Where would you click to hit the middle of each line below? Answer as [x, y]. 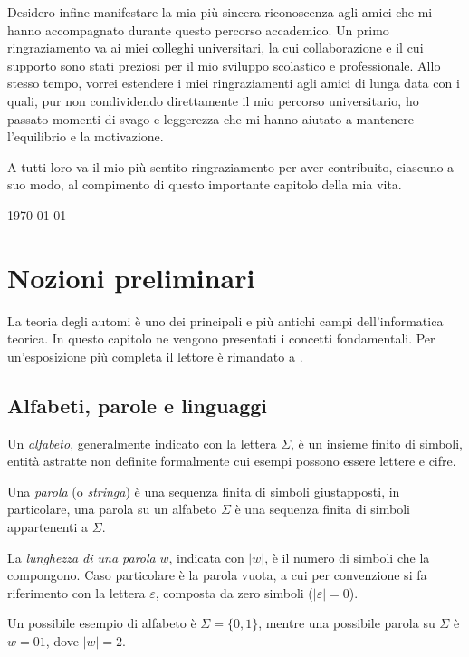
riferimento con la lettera [77, 592]
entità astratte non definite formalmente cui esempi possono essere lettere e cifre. [232, 461]
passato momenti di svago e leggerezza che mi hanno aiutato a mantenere [211, 118]
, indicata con [206, 557]
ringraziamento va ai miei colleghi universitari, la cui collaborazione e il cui [215, 48]
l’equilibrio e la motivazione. [86, 136]
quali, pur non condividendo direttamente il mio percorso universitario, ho [213, 100]
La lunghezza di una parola [81, 557]
